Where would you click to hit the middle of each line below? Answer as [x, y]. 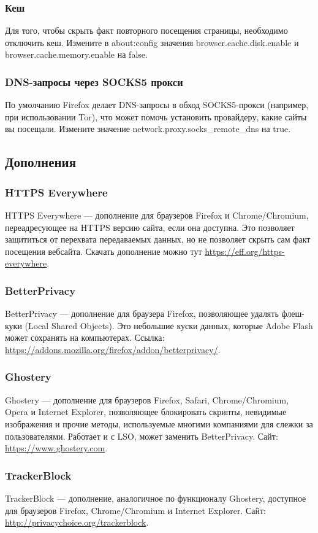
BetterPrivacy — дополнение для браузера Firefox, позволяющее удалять [142, 313]
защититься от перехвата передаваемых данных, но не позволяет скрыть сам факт [158, 239]
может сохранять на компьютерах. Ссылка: [85, 337]
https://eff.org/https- [245, 251]
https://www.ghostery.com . [56, 448]
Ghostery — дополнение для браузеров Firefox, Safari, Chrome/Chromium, [147, 399]
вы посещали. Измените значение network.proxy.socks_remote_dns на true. [148, 129]
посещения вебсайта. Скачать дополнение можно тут [104, 251]
